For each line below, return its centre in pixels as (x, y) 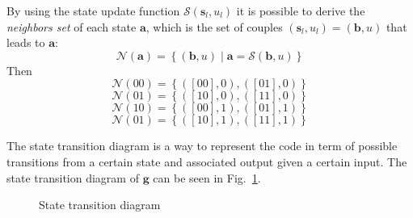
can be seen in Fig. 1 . (207, 177)
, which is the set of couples (214, 26)
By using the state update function (93, 10)
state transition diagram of (73, 177)
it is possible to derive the (301, 10)
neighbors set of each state (72, 26)
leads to (26, 42)
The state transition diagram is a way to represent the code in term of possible (202, 146)
